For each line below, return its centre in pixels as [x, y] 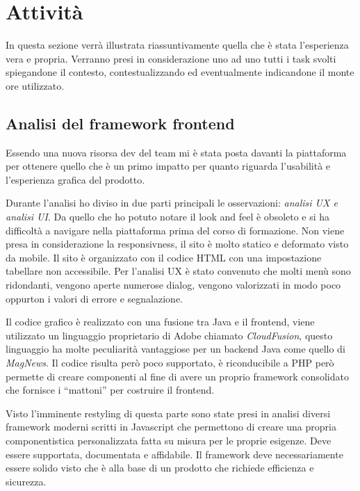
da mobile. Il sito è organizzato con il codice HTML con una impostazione [164, 257]
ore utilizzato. [35, 85]
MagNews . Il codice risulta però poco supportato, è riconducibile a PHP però [170, 363]
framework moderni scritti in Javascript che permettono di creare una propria [171, 427]
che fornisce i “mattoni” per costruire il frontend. [110, 390]
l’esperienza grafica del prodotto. [75, 179]
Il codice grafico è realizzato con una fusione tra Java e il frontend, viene [160, 322]
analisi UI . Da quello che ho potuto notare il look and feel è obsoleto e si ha [168, 217]
